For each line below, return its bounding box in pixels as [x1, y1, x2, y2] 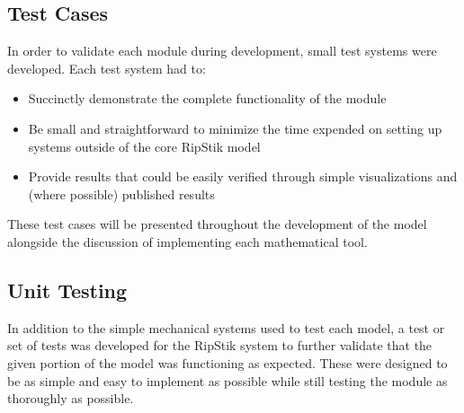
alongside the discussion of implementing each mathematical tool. [7, 232, 368, 250]
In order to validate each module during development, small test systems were [7, 41, 437, 60]
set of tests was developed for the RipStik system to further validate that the [7, 336, 433, 355]
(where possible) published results [28, 184, 215, 203]
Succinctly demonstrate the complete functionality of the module [28, 89, 387, 108]
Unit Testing [7, 276, 128, 303]
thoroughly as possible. [7, 389, 134, 408]
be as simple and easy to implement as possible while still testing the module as [7, 371, 448, 390]
